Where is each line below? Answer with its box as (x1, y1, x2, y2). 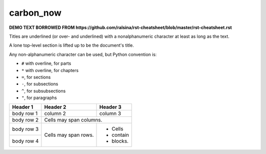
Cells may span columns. (44, 117, 102, 124)
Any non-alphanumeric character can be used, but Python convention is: (9, 51, 157, 57)
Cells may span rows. (44, 131, 94, 138)
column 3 (99, 110, 121, 117)
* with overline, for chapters (21, 67, 79, 73)
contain (111, 131, 129, 138)
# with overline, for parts (21, 60, 71, 66)
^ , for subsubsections (21, 88, 66, 94)
